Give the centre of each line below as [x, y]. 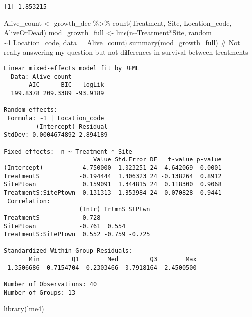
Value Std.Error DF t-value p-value [157, 160]
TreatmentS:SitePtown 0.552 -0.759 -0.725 [77, 235]
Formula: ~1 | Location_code [56, 118]
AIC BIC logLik [66, 85]
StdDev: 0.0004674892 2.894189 [56, 135]
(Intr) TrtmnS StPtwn [115, 210]
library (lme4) [24, 308]
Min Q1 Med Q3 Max [113, 259]
